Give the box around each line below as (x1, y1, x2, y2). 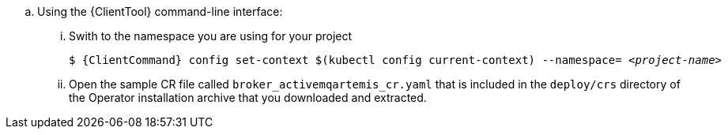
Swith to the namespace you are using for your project (69, 29, 353, 43)
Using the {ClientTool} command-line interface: (37, 5, 283, 18)
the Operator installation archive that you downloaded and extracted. (69, 91, 427, 104)
